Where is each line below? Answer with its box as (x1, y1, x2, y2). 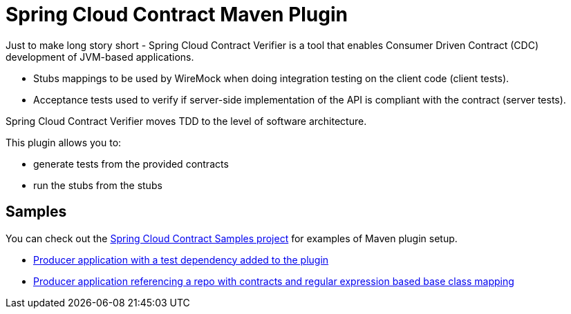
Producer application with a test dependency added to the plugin (33, 253, 329, 266)
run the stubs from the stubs (33, 179, 162, 191)
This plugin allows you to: (6, 136, 122, 148)
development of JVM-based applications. (6, 50, 194, 63)
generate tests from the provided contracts (33, 157, 229, 170)
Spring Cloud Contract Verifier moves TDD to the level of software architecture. (6, 115, 367, 127)
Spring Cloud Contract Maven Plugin (6, 3, 348, 26)
